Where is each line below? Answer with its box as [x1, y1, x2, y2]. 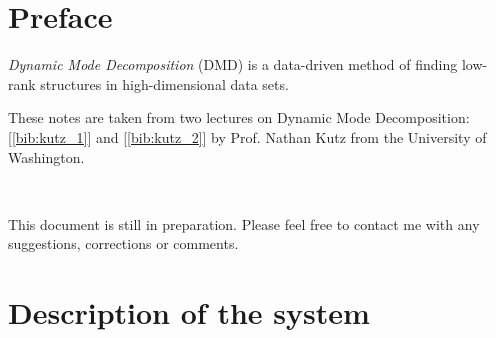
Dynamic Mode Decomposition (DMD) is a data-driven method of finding [8, 54, 458, 75]
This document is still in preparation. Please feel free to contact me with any [8, 213, 480, 234]
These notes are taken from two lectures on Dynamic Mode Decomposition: [8, 107, 470, 128]
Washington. [8, 146, 85, 167]
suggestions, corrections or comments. [8, 233, 239, 254]
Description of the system [8, 292, 370, 333]
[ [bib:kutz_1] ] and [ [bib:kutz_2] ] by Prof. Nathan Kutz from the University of [8, 126, 487, 147]
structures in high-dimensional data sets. [40, 73, 289, 94]
